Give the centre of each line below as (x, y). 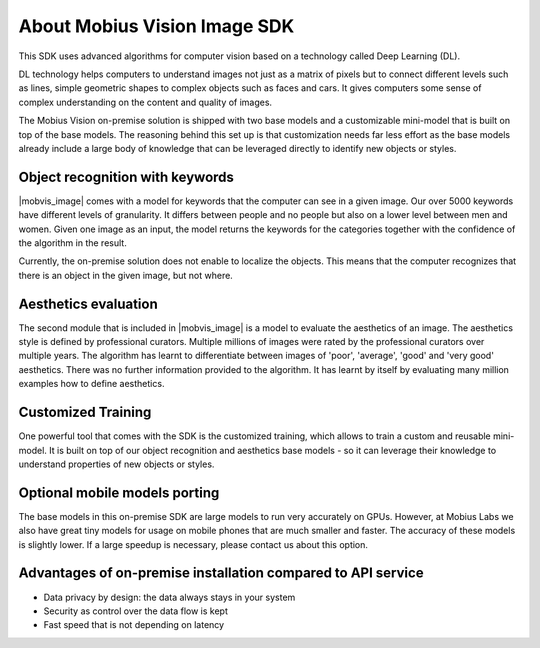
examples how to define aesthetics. (91, 384)
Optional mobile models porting (119, 492)
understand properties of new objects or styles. (116, 464)
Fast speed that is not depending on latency (134, 625)
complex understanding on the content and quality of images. (145, 102)
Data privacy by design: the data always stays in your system (169, 597)
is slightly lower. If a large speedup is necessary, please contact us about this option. (193, 544)
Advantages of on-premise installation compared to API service (221, 573)
